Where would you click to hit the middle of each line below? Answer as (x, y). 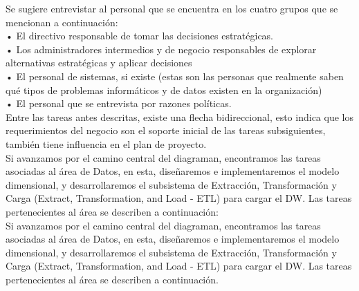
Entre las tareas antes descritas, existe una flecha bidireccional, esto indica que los (179, 116)
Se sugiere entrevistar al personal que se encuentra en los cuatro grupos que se (172, 8)
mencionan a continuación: (62, 22)
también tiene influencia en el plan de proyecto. (106, 143)
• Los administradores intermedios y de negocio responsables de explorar (161, 49)
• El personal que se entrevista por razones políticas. (119, 103)
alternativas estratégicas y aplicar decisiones (99, 63)
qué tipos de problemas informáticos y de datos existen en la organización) (164, 90)
